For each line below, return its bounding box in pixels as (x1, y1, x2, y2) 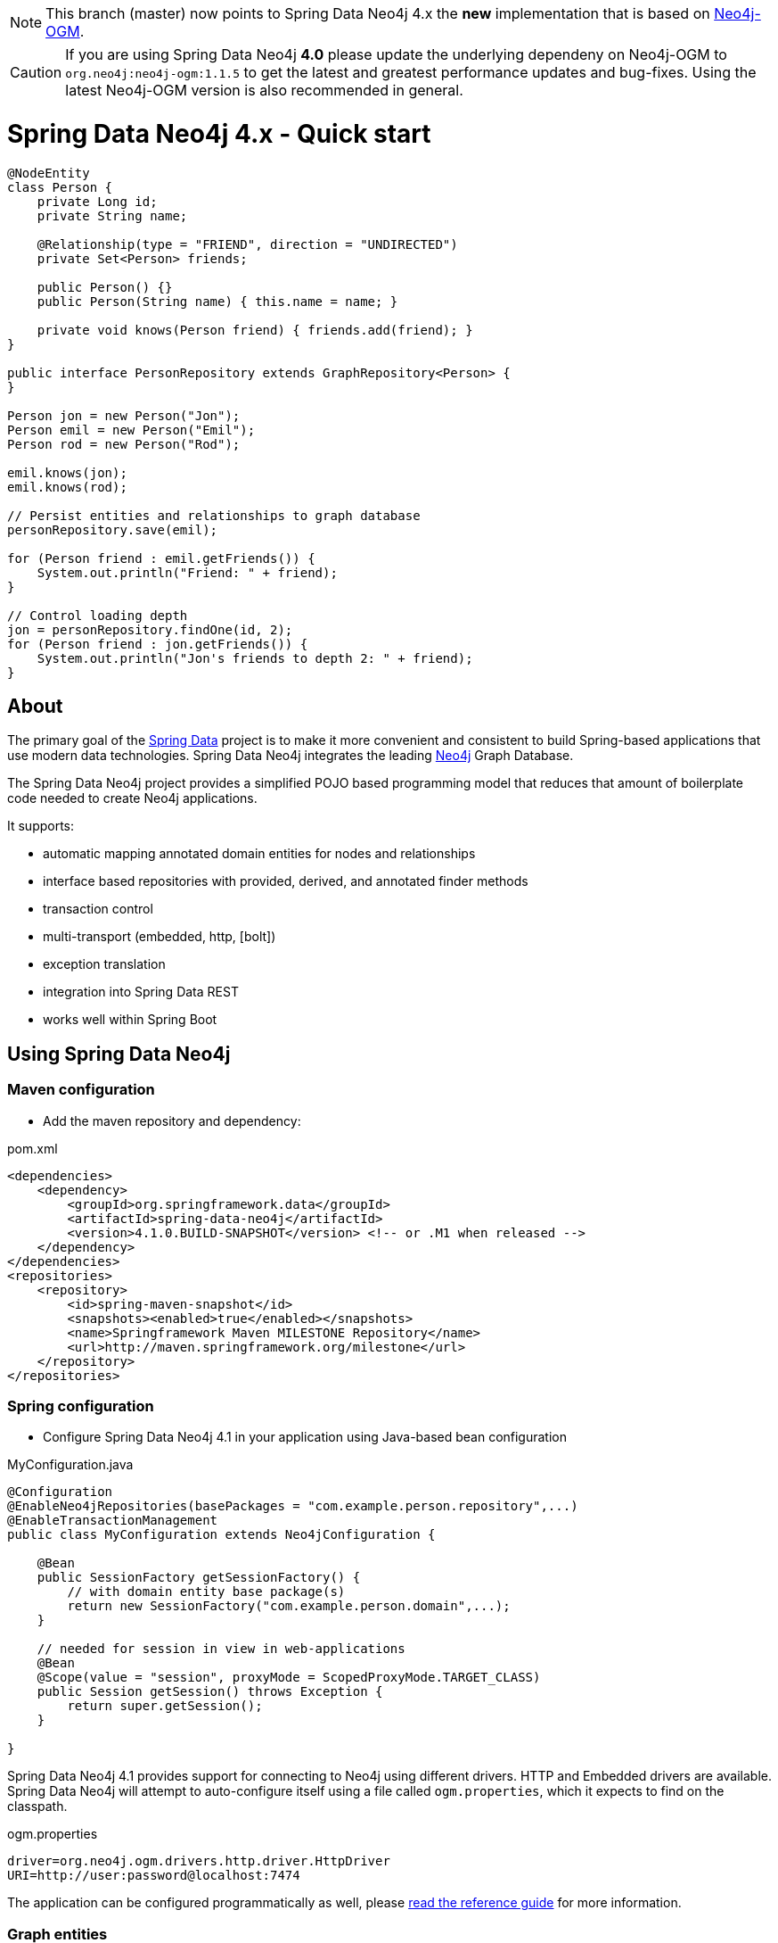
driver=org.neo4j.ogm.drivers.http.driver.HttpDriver (7, 1854, 390, 1869)
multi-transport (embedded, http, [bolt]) (43, 929, 276, 945)
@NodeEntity (7, 165, 90, 180)
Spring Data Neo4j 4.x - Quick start (7, 118, 431, 149)
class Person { (7, 179, 113, 194)
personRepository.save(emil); (7, 522, 218, 537)
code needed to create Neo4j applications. (7, 790, 258, 806)
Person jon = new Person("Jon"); (7, 408, 241, 423)
